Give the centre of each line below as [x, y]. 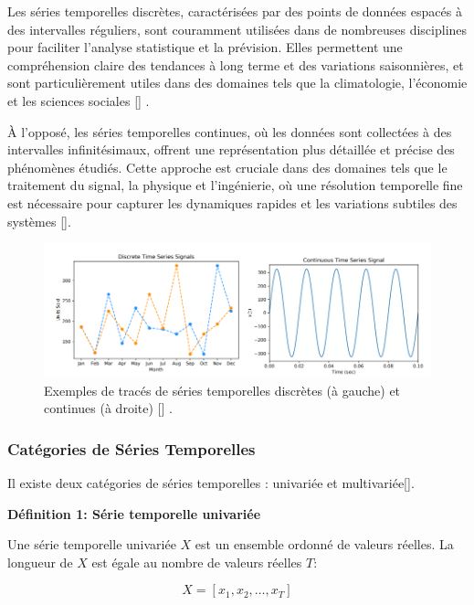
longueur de [40, 562]
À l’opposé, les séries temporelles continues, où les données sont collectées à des [230, 131]
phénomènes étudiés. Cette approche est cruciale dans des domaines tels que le [227, 167]
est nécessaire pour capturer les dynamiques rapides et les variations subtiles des [232, 202]
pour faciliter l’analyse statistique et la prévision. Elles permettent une [205, 47]
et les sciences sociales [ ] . [79, 100]
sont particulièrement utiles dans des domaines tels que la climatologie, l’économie [237, 83]
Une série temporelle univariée [92, 544]
